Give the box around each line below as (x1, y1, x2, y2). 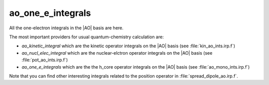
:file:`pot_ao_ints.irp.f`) (21, 57, 68, 63)
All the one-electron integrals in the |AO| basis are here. (9, 25, 124, 31)
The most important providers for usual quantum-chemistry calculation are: (9, 34, 164, 40)
